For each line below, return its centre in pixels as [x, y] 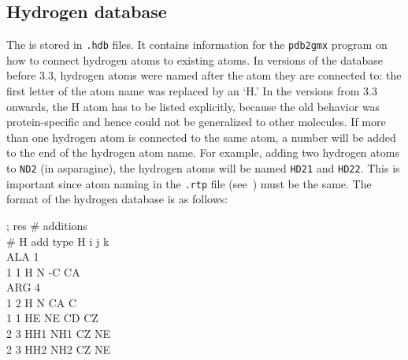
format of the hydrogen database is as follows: [117, 199]
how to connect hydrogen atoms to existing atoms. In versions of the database [195, 59]
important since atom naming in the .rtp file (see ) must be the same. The [189, 183]
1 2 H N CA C [42, 302]
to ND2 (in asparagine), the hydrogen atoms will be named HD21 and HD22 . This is [203, 168]
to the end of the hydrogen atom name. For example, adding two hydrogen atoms [203, 152]
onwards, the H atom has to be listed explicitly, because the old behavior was [193, 106]
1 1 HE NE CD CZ [52, 318]
